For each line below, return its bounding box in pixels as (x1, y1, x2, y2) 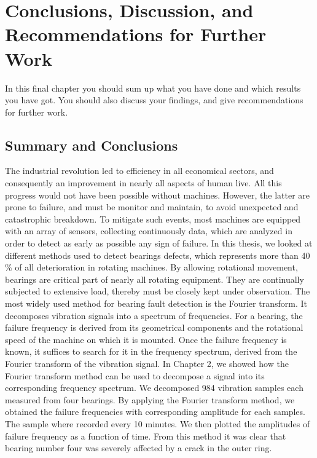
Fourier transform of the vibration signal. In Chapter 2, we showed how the (5, 357, 289, 369)
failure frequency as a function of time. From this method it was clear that (5, 429, 286, 442)
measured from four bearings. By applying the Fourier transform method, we (5, 393, 295, 406)
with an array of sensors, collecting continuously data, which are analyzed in (5, 224, 292, 237)
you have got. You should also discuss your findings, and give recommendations (5, 93, 303, 106)
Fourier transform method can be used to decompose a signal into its (5, 369, 265, 382)
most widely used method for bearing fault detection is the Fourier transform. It (5, 297, 307, 310)
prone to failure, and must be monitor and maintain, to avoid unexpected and (5, 200, 299, 213)
